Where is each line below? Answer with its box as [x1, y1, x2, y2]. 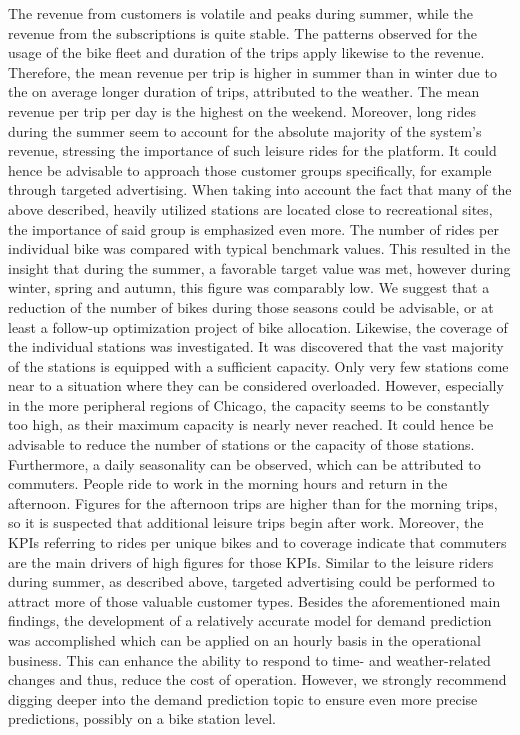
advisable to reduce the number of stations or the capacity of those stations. [8, 434, 475, 455]
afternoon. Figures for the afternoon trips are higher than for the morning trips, [8, 492, 498, 513]
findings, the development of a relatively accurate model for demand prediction [8, 610, 492, 631]
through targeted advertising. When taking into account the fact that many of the [8, 179, 512, 200]
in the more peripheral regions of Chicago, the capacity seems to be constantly [8, 394, 490, 415]
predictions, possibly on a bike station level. [8, 708, 276, 729]
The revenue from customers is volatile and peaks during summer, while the [8, 3, 473, 23]
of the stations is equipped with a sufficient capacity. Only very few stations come [8, 355, 509, 376]
